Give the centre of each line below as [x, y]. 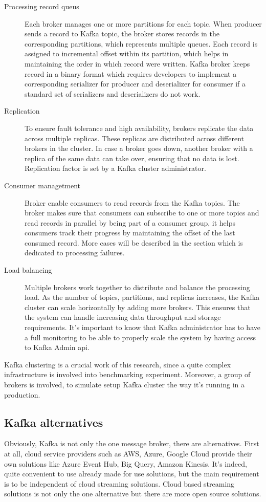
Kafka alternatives [54, 422]
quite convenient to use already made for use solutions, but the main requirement [132, 474]
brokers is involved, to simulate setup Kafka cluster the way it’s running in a [125, 384]
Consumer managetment [42, 185]
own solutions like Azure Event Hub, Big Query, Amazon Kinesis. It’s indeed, [126, 463]
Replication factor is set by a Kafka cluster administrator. [115, 168]
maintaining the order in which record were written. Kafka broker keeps [137, 63]
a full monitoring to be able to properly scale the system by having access [140, 337]
